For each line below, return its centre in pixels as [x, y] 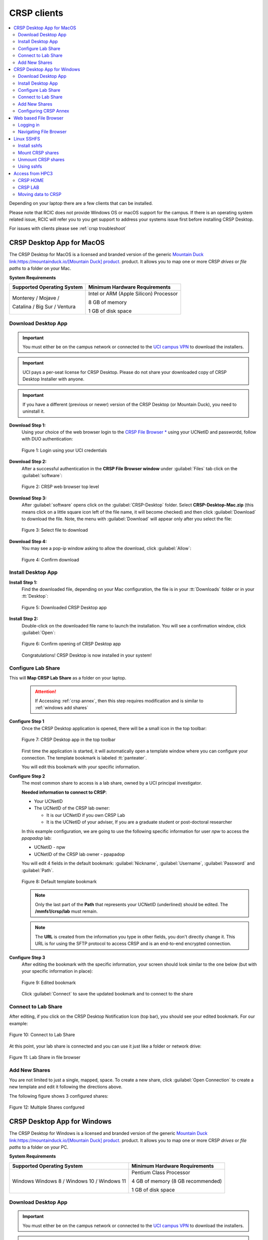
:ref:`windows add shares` [62, 708]
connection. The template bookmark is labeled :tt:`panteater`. [84, 758]
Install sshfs [30, 146]
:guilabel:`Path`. [38, 870]
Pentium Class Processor [161, 1172]
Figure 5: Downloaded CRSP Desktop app [64, 607]
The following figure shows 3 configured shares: [59, 1096]
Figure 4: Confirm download [50, 559]
